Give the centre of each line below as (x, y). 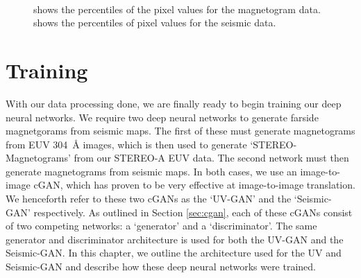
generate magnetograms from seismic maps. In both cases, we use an (151, 171)
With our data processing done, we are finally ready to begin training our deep (174, 103)
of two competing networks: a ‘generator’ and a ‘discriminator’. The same (161, 226)
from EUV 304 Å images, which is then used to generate (126, 144)
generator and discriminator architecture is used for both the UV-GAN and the (175, 239)
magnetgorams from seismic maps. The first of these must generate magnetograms (180, 131)
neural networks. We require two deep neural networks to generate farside (162, 117)
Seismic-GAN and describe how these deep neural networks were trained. (161, 267)
